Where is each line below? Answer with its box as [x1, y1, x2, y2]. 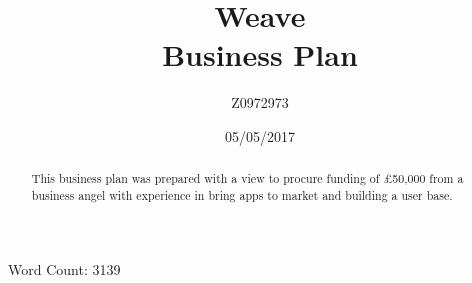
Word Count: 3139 [8, 258, 121, 279]
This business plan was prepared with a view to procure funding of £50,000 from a [31, 170, 464, 187]
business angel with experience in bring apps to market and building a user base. [31, 186, 453, 203]
